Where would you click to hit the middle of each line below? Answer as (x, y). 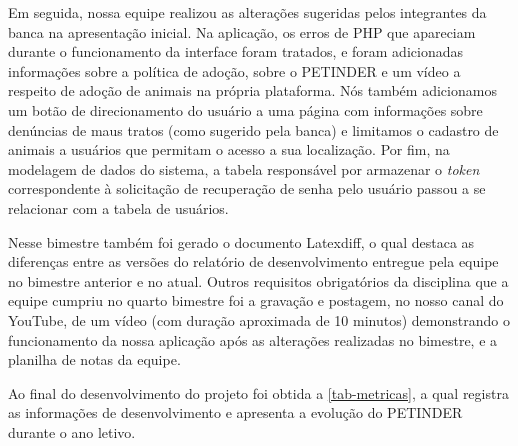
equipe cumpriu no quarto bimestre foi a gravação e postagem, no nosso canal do (256, 300)
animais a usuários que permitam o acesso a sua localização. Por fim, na (229, 149)
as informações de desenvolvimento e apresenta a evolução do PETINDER (235, 412)
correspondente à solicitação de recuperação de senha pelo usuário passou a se (247, 188)
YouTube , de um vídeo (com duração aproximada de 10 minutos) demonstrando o (259, 319)
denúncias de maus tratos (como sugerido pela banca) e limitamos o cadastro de (253, 129)
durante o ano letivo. (72, 431)
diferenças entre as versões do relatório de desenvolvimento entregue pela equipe (253, 261)
